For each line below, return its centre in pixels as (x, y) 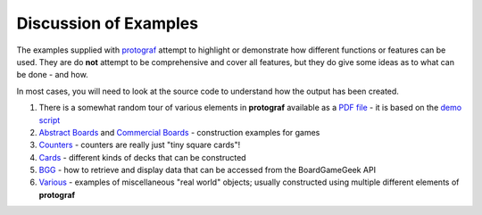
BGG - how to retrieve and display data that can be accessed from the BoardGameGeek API (208, 170)
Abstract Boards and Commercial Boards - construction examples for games (179, 132)
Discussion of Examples (108, 23)
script (50, 120)
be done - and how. (52, 75)
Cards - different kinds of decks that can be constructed (142, 157)
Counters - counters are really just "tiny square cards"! (140, 145)
